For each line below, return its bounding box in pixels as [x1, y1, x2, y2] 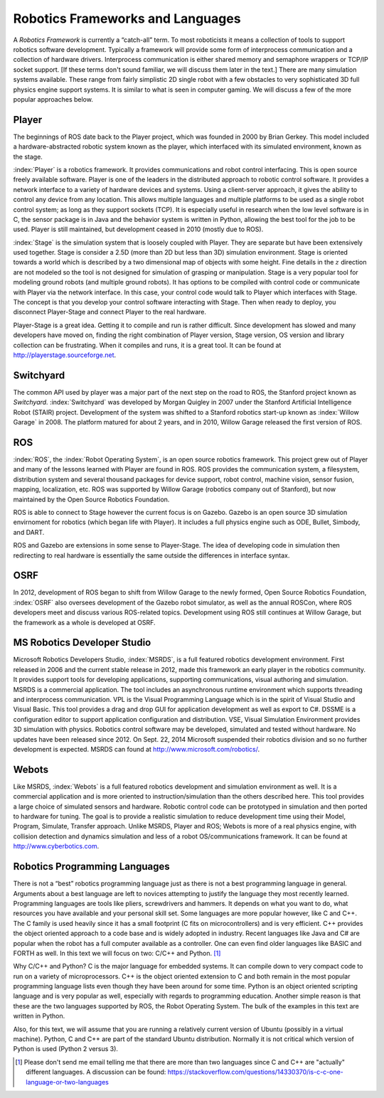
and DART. [13, 528, 45, 536]
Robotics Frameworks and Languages [13, 11, 241, 26]
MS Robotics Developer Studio [13, 636, 151, 649]
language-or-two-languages [26, 1077, 110, 1086]
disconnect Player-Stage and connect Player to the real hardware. [13, 308, 206, 316]
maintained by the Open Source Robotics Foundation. [13, 495, 170, 503]
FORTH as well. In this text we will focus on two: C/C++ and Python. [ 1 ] [13, 949, 221, 957]
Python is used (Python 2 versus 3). [13, 1045, 119, 1053]
